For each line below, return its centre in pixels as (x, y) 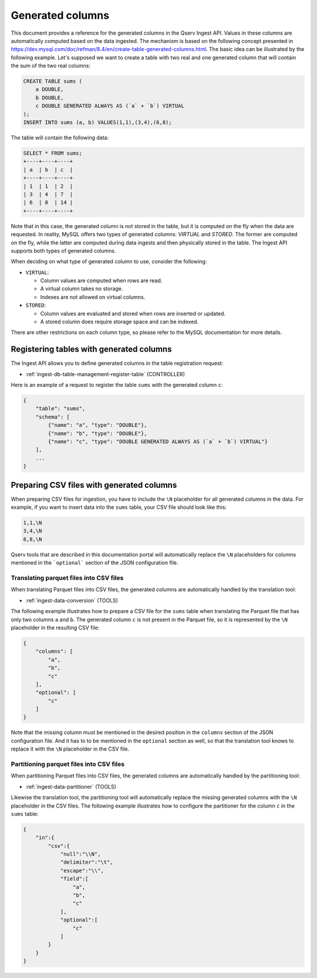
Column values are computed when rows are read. (101, 281)
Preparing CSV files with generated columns (94, 485)
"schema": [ (53, 417)
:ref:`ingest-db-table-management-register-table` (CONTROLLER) (105, 374)
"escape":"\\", (82, 870)
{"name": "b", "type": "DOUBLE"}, (97, 433)
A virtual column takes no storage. (82, 289)
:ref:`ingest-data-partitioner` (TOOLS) (71, 786)
